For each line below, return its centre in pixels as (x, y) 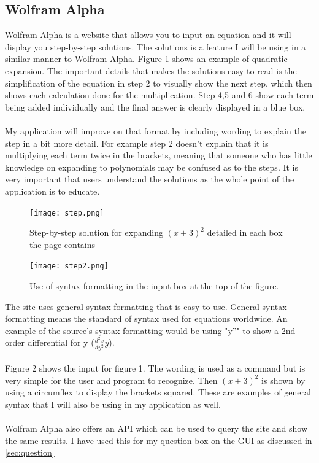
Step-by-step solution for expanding (97, 232)
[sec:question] (30, 452)
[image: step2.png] (69, 266)
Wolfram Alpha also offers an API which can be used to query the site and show (156, 428)
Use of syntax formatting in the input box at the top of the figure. (154, 286)
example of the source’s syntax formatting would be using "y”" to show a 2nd (150, 330)
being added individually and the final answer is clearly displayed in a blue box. (155, 107)
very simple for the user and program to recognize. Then (111, 380)
